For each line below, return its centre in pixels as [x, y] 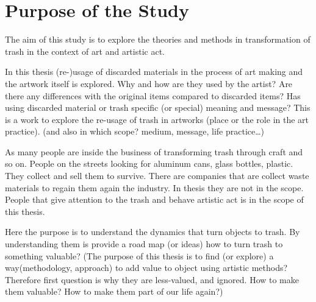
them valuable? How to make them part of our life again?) [114, 291]
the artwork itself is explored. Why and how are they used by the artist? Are [149, 83]
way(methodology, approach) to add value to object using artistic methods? [146, 268]
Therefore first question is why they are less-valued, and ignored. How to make [152, 279]
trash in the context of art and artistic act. [85, 51]
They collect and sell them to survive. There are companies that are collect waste [157, 176]
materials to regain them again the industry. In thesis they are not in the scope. [154, 187]
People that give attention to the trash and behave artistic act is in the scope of [154, 199]
